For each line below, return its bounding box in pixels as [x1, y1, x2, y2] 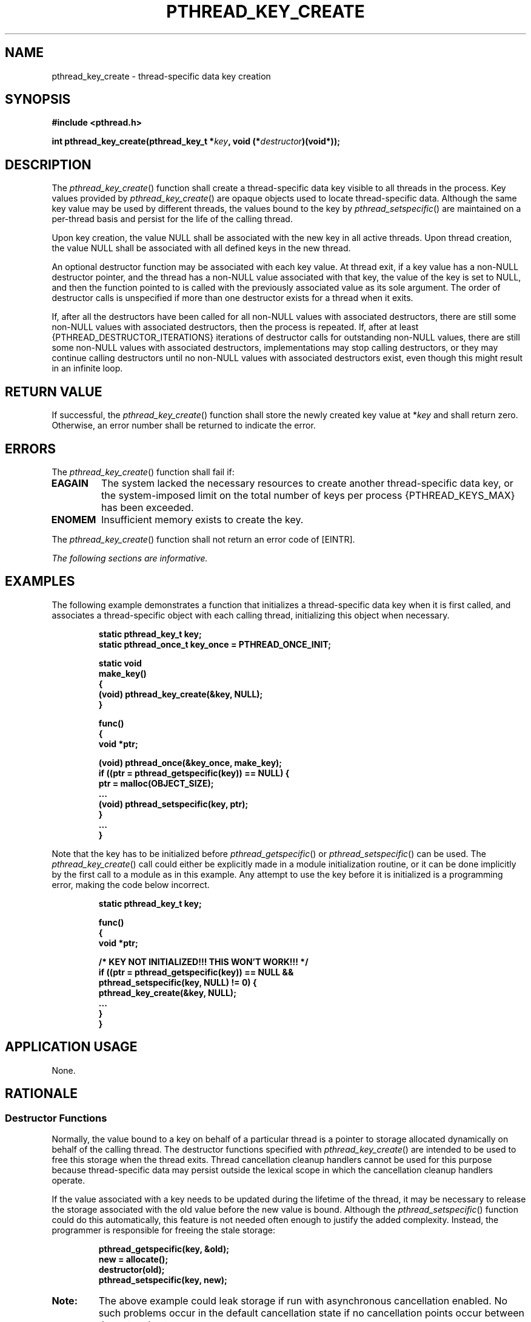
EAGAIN [51, 476, 88, 489]
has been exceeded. [101, 501, 194, 514]
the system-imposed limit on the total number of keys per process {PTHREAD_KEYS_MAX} [101, 489, 515, 501]
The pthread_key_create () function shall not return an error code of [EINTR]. [52, 534, 355, 544]
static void [98, 657, 142, 668]
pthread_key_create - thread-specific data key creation [52, 70, 271, 81]
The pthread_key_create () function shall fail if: [52, 466, 235, 477]
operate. [52, 1175, 85, 1185]
